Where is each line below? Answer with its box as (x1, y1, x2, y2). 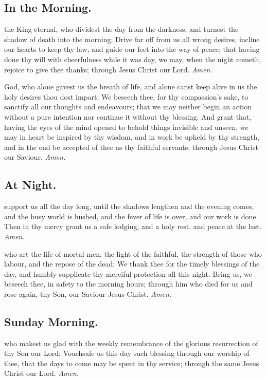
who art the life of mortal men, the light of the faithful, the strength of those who (4, 248, 262, 259)
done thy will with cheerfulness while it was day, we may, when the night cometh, (4, 53, 261, 64)
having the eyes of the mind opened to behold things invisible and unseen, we (4, 121, 249, 132)
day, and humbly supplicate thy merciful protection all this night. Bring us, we (4, 268, 253, 279)
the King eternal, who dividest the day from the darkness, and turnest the (4, 24, 239, 34)
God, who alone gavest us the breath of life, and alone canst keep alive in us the (4, 81, 257, 92)
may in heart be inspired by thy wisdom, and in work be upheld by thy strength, (4, 131, 259, 142)
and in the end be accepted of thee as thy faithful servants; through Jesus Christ (4, 141, 258, 152)
